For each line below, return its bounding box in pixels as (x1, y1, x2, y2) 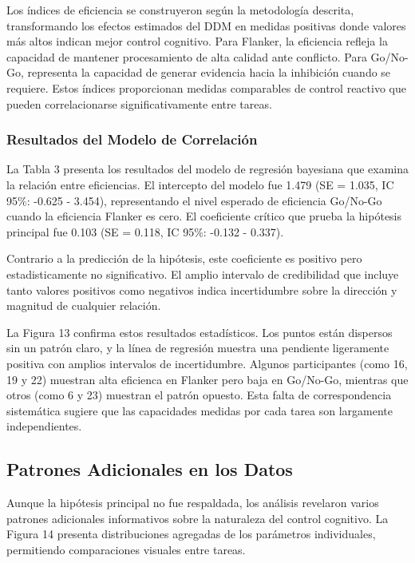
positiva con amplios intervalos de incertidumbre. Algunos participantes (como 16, (6, 355, 408, 371)
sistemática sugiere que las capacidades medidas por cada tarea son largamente (6, 402, 393, 418)
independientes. (6, 418, 82, 434)
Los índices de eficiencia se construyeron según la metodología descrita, (6, 2, 354, 18)
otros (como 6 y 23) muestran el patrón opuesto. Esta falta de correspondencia (6, 387, 392, 403)
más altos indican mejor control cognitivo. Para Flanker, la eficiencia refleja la (6, 33, 388, 50)
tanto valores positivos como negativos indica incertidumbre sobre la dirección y (6, 281, 397, 298)
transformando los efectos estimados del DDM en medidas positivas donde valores (6, 17, 406, 34)
